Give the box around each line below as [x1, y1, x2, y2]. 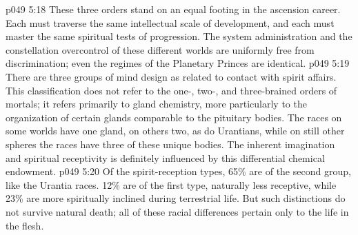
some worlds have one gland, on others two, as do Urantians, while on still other [6, 123, 345, 138]
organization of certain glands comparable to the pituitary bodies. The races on [6, 110, 342, 124]
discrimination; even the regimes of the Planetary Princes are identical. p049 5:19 [6, 56, 350, 70]
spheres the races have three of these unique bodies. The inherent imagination [6, 136, 335, 151]
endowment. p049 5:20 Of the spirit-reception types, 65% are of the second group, [6, 164, 351, 178]
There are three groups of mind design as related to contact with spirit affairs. [6, 69, 337, 83]
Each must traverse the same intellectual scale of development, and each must [6, 15, 335, 30]
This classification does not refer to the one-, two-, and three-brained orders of [6, 83, 337, 97]
